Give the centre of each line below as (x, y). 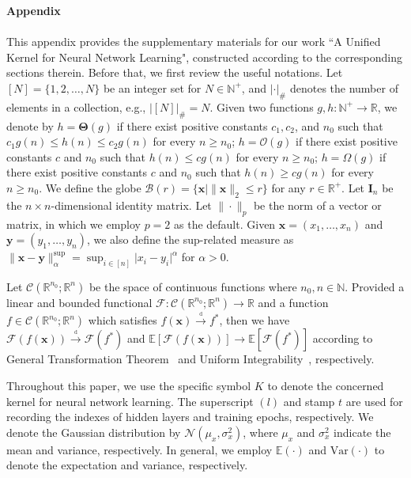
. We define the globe (90, 187)
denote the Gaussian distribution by (94, 432)
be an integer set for (152, 87)
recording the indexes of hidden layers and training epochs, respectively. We (190, 417)
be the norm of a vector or (317, 205)
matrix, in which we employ (74, 224)
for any (288, 187)
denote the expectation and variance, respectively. (127, 465)
